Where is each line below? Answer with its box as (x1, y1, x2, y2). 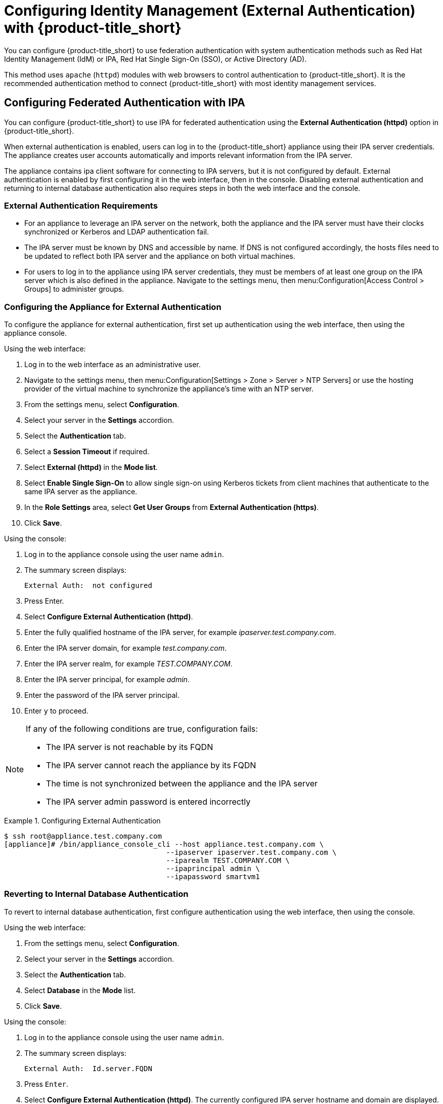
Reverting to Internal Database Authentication (4, 889, 189, 899)
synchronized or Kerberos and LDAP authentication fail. (24, 227, 209, 236)
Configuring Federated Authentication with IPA (4, 96, 245, 109)
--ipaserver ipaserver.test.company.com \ (166, 848, 337, 857)
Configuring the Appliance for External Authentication (4, 301, 221, 312)
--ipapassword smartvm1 (166, 873, 260, 881)
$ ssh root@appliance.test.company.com (4, 832, 162, 841)
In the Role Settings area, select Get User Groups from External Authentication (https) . (24, 503, 319, 512)
